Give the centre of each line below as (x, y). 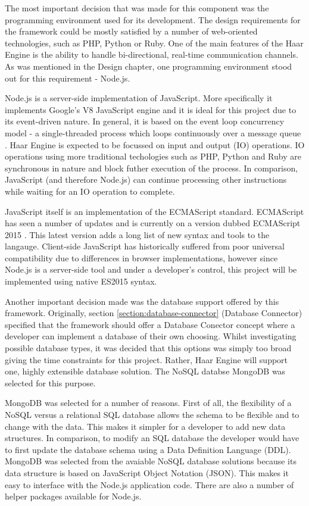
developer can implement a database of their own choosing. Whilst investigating (151, 336)
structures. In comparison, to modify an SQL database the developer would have (152, 438)
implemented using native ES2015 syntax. (81, 281)
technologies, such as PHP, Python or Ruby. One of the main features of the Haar (154, 43)
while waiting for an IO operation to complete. (90, 191)
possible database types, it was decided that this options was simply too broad (148, 348)
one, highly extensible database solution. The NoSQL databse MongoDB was (145, 371)
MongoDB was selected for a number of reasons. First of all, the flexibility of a (148, 403)
